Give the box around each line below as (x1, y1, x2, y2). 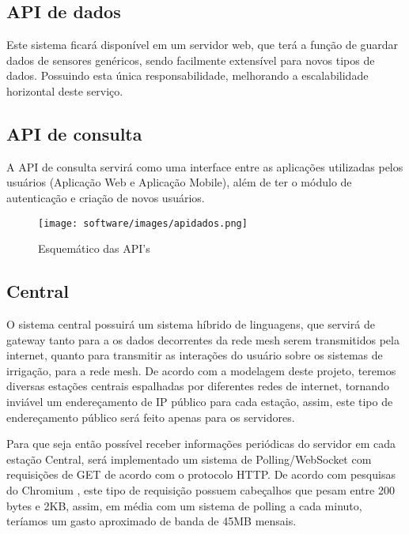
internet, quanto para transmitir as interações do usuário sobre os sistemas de (6, 347, 383, 363)
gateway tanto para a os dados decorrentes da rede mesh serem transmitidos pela (6, 331, 400, 348)
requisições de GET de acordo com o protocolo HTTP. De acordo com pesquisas (6, 466, 396, 483)
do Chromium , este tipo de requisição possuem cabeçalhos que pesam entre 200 (6, 481, 395, 498)
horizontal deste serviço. (6, 82, 123, 99)
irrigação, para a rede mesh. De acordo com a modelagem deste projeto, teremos (6, 362, 396, 378)
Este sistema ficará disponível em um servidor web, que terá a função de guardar (6, 36, 399, 53)
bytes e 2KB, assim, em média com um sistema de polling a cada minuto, (6, 497, 362, 513)
